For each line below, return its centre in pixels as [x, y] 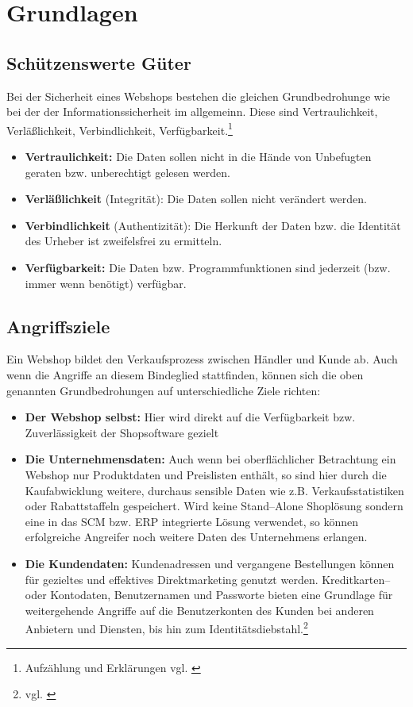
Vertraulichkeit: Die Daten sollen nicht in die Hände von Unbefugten [198, 157]
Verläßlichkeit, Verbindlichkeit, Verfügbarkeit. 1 [120, 129]
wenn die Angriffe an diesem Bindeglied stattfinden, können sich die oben [185, 374]
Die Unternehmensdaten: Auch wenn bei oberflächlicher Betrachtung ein [210, 459]
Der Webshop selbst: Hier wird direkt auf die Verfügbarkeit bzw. [190, 417]
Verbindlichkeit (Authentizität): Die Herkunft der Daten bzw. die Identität [213, 225]
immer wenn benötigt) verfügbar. [106, 283]
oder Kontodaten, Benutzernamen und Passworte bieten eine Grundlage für [209, 595]
